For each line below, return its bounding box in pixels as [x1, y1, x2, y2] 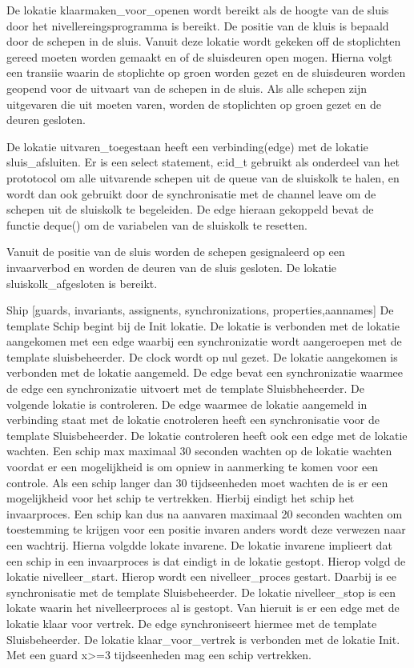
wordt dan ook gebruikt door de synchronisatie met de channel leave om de [6, 185, 376, 202]
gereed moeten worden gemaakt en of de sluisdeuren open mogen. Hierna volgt [6, 48, 392, 65]
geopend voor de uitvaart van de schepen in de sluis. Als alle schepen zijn [6, 79, 368, 96]
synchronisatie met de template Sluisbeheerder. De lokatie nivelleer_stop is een [6, 583, 396, 600]
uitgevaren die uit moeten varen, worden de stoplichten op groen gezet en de [6, 95, 382, 112]
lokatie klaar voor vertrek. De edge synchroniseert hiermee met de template [6, 614, 377, 631]
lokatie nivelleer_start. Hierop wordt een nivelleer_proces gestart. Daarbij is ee [6, 568, 396, 585]
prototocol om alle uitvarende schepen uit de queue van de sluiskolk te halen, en [6, 169, 400, 186]
